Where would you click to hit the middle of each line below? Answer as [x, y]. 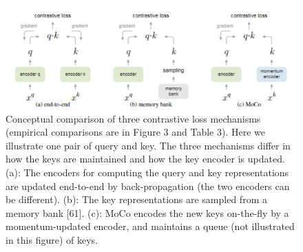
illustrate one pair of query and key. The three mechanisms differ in [148, 145]
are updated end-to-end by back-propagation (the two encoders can [148, 186]
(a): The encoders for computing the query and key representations [147, 172]
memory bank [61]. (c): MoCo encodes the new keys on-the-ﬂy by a [147, 212]
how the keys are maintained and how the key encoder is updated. [145, 159]
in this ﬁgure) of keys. [52, 239]
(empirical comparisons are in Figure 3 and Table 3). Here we [135, 132]
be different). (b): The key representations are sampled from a [136, 199]
